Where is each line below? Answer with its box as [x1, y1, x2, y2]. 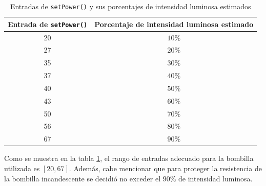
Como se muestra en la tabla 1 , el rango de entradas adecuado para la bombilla [4, 153, 254, 164]
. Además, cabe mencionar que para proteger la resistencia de [69, 163, 262, 173]
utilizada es [4, 163, 40, 173]
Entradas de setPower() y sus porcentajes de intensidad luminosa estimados [10, 1, 251, 11]
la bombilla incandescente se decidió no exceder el [4, 173, 161, 183]
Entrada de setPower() [8, 18, 88, 29]
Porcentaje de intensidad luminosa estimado [94, 18, 254, 29]
